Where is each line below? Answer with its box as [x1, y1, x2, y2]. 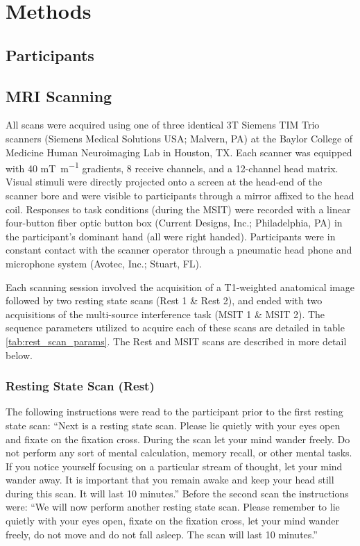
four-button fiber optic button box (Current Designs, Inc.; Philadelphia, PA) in [6, 215, 343, 230]
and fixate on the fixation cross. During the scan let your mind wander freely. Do [6, 431, 350, 446]
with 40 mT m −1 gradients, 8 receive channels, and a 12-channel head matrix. [6, 159, 338, 175]
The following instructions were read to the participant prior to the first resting [6, 404, 343, 419]
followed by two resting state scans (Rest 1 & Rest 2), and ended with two [6, 293, 323, 308]
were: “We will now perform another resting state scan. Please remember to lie [6, 499, 340, 514]
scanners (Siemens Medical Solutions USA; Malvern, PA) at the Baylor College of [6, 131, 353, 145]
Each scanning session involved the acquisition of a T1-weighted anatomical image [6, 279, 354, 294]
